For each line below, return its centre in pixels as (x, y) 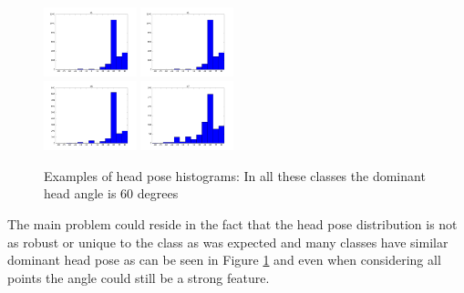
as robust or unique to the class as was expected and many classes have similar (228, 242)
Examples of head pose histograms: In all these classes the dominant (235, 175)
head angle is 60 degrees (111, 193)
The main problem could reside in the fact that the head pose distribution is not (232, 224)
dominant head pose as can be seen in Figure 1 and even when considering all (224, 260)
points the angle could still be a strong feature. (139, 277)
